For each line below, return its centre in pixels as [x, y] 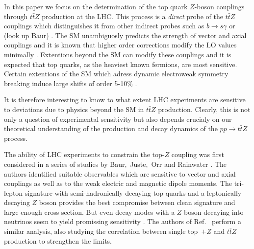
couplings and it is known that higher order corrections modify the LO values [120, 45]
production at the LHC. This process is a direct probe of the [133, 16]
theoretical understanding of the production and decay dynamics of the [111, 128]
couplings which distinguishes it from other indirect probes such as [104, 26]
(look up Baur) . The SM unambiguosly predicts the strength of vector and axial [125, 35]
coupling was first [198, 154]
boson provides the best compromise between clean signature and [137, 202]
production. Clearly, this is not [204, 109]
